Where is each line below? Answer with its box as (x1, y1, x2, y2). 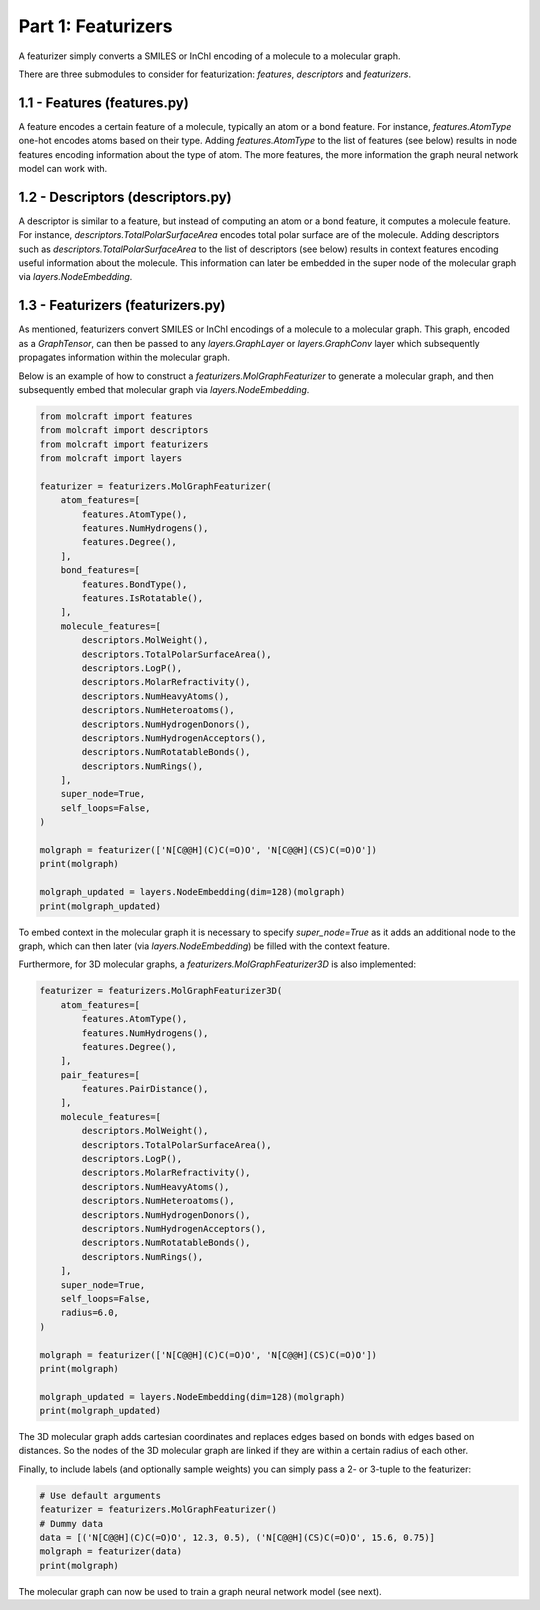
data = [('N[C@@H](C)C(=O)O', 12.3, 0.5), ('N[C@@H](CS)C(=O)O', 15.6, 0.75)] (39, 1532, 435, 1543)
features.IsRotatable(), (81, 593, 204, 604)
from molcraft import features (39, 410, 194, 422)
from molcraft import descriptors (39, 425, 209, 436)
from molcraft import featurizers (39, 438, 209, 450)
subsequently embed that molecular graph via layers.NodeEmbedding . (18, 383, 310, 395)
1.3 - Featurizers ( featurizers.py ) (18, 297, 226, 314)
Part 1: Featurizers (18, 15, 173, 37)
